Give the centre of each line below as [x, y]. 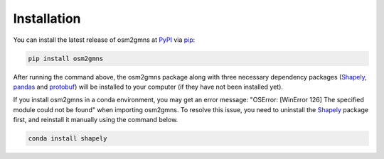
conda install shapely [68, 139]
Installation [47, 18]
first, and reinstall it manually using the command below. [96, 120]
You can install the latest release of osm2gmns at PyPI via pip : [104, 40]
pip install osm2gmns [66, 58]
